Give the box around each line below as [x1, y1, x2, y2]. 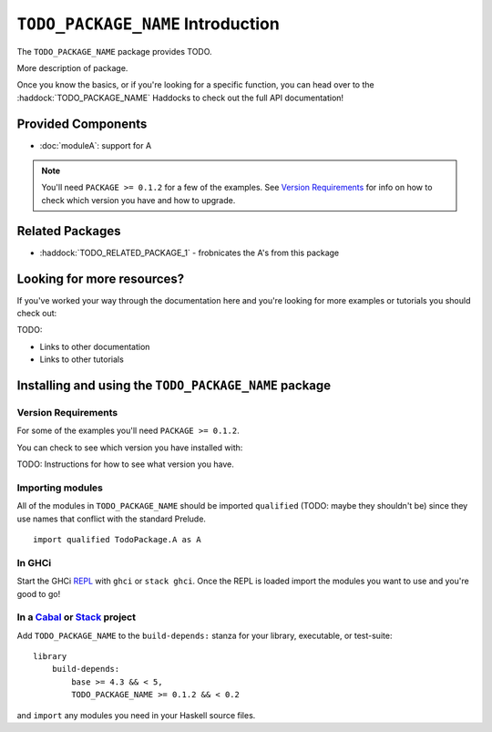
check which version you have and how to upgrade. [41, 194, 236, 205]
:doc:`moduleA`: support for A [39, 139, 152, 150]
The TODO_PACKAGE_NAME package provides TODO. [16, 46, 213, 57]
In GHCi [16, 556, 52, 569]
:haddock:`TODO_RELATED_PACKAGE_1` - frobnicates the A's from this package [39, 247, 340, 258]
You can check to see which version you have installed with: [16, 442, 243, 453]
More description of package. [16, 62, 128, 73]
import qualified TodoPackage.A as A [33, 534, 202, 545]
